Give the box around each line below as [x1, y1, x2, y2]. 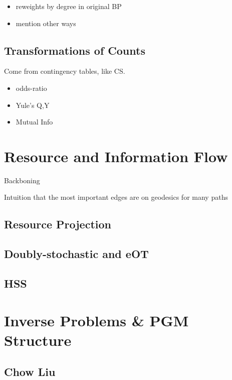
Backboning [4, 175, 40, 185]
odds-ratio [16, 82, 47, 93]
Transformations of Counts [4, 42, 145, 58]
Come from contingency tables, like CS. [4, 66, 125, 76]
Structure [4, 329, 72, 350]
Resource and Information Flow [4, 146, 228, 166]
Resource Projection [4, 216, 111, 232]
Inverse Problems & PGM [4, 310, 189, 330]
